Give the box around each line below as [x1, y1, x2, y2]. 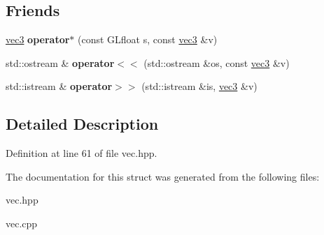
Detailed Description [6, 113, 159, 135]
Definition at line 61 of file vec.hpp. [6, 146, 157, 160]
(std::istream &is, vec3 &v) [141, 79, 258, 93]
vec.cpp [6, 215, 38, 230]
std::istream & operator [6, 79, 113, 93]
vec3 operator [6, 32, 70, 47]
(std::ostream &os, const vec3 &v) [143, 55, 290, 70]
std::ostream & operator [6, 55, 115, 70]
